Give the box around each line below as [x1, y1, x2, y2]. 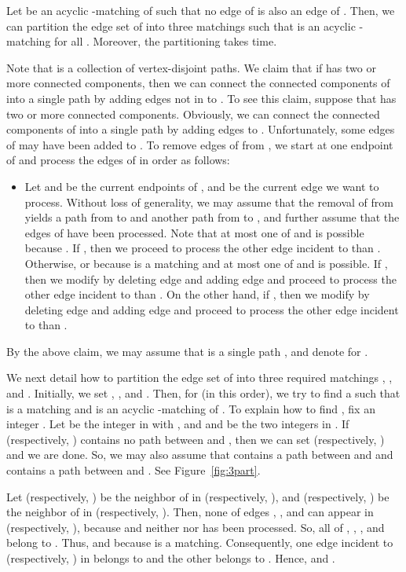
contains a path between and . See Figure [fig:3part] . [6, 462, 261, 478]
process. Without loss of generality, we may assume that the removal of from [24, 193, 393, 210]
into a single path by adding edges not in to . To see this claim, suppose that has [6, 90, 397, 106]
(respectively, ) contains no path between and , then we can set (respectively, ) [6, 431, 385, 447]
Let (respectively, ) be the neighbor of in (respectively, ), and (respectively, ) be [6, 488, 390, 504]
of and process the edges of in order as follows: [6, 152, 230, 168]
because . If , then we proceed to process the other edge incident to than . [24, 240, 381, 256]
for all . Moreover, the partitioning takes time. [54, 33, 277, 49]
